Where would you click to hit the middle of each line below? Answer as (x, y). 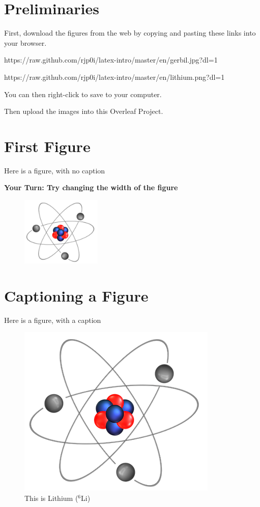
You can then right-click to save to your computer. (83, 94)
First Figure (47, 146)
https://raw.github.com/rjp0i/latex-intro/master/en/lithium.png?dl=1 (114, 77)
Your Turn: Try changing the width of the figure (91, 187)
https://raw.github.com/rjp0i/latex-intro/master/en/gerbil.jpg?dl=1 (111, 60)
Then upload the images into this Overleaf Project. (84, 111)
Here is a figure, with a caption (53, 320)
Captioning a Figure (76, 295)
